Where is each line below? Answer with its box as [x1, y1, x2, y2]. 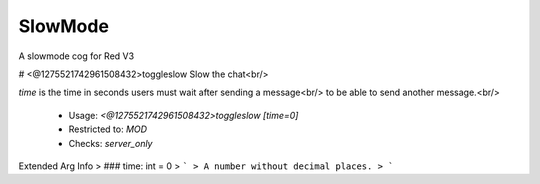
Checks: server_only [68, 137, 153, 149]
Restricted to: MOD [68, 123, 148, 135]
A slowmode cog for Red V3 [18, 50, 135, 62]
